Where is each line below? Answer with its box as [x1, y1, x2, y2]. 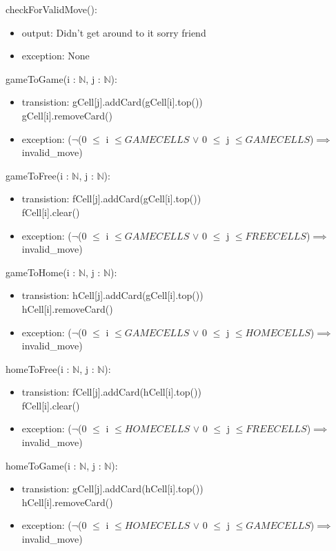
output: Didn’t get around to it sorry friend [21, 25, 206, 39]
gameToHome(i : [6, 264, 76, 279]
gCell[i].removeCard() [21, 108, 112, 122]
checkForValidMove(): [6, 2, 97, 16]
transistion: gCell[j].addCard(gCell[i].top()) [21, 95, 203, 109]
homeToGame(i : [6, 458, 77, 472]
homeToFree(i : [6, 361, 70, 376]
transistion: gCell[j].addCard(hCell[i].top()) [21, 481, 204, 496]
